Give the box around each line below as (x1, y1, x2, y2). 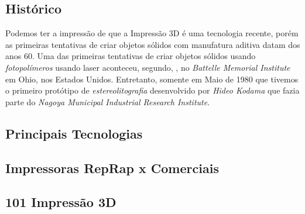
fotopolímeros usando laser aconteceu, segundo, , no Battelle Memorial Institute (5, 61, 290, 73)
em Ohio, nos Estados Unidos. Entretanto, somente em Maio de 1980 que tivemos (5, 73, 299, 85)
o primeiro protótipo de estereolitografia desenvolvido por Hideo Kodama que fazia (5, 84, 300, 96)
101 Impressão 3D (5, 193, 116, 211)
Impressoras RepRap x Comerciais (5, 158, 219, 177)
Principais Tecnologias (5, 124, 143, 142)
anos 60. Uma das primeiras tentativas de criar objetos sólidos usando (5, 50, 256, 62)
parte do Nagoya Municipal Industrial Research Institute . (5, 95, 210, 108)
